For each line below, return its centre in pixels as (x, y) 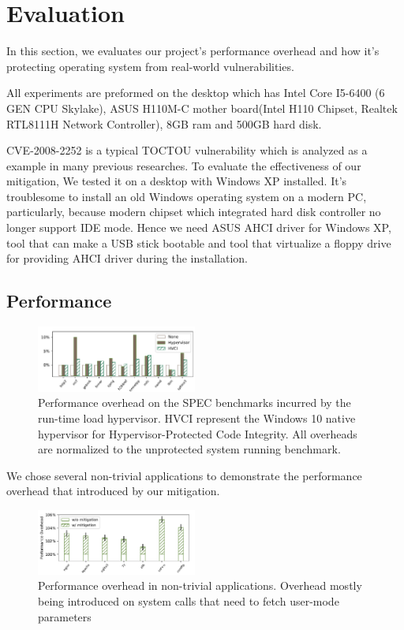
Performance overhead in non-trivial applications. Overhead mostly (200, 585)
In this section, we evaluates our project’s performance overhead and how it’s (193, 51)
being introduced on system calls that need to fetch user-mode (189, 600)
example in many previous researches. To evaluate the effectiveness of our (184, 165)
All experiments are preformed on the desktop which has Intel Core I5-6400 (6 (196, 93)
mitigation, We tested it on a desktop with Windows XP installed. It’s (177, 181)
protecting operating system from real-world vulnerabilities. (150, 66)
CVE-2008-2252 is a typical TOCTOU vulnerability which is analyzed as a (187, 150)
